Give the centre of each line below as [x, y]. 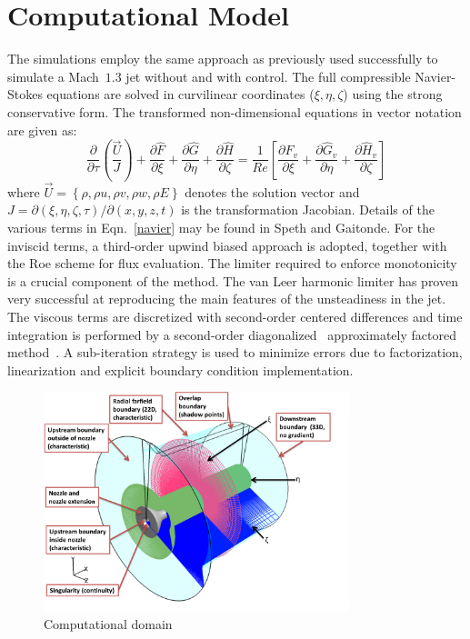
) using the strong [393, 94]
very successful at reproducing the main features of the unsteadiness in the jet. [227, 299]
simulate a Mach [53, 76]
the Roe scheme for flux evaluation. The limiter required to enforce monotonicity [232, 263]
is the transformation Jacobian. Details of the [308, 210]
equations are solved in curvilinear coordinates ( [180, 94]
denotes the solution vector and [272, 191]
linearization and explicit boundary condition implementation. [180, 369]
